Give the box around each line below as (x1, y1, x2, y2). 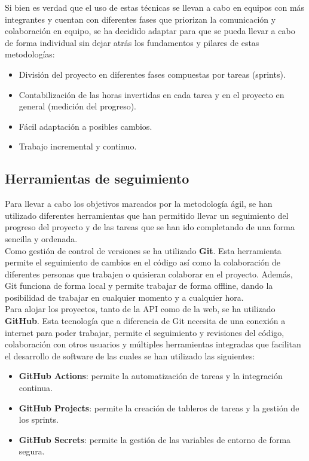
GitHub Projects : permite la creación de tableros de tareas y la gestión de (19, 401, 299, 414)
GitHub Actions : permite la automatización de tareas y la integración (19, 370, 283, 382)
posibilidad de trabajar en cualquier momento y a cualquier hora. (5, 291, 244, 303)
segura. (19, 445, 45, 457)
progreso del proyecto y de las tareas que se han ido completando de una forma (5, 221, 295, 233)
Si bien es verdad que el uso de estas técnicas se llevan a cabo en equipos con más (5, 1, 305, 13)
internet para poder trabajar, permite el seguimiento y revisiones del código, (5, 326, 284, 338)
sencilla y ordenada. (5, 232, 78, 245)
